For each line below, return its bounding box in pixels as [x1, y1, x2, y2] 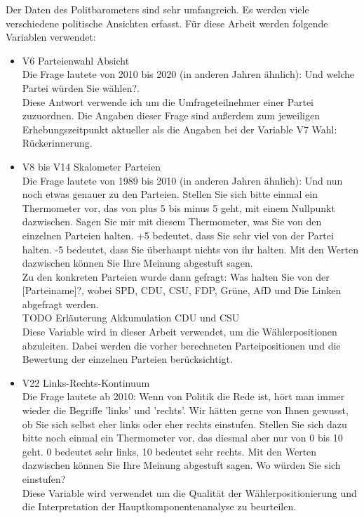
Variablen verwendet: [6, 29, 96, 44]
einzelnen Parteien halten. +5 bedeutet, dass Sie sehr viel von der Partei [22, 227, 334, 242]
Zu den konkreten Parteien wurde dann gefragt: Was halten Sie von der [22, 269, 330, 284]
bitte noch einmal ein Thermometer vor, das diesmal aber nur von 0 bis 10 [22, 430, 343, 445]
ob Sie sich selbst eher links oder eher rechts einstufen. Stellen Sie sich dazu [22, 416, 347, 431]
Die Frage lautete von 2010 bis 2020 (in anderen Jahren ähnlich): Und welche [22, 67, 355, 81]
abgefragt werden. [22, 296, 99, 311]
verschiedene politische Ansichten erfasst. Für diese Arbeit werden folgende [6, 15, 328, 30]
